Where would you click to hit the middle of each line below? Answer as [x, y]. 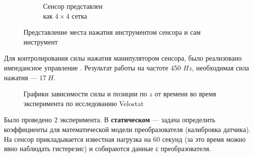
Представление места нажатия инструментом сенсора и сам [112, 32]
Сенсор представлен [73, 6]
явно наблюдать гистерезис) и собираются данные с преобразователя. [108, 148]
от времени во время [185, 94]
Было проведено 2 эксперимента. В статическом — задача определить [110, 120]
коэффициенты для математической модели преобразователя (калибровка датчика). [127, 129]
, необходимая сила [220, 67]
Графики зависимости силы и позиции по [85, 94]
